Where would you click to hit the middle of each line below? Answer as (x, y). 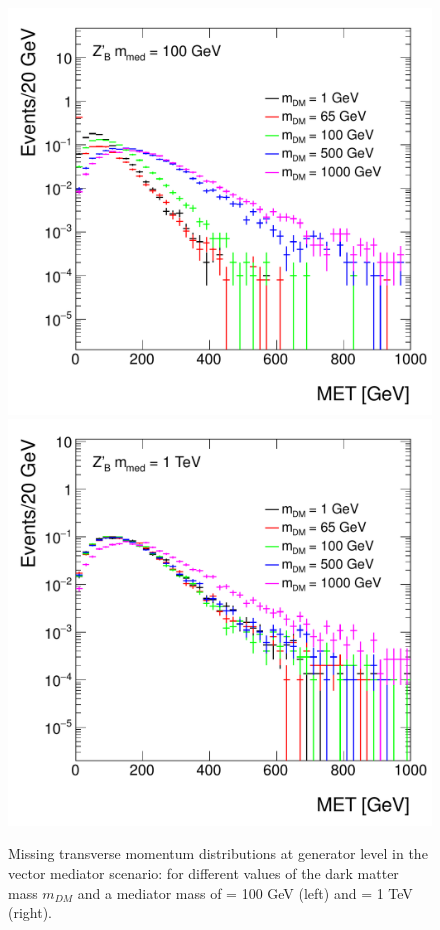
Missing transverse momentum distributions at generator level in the (218, 853)
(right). (30, 912)
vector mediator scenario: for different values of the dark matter (203, 873)
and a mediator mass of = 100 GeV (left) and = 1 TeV (245, 892)
